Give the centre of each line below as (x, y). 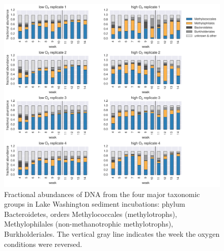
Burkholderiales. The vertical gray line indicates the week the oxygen (112, 233)
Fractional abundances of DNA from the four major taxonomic (102, 194)
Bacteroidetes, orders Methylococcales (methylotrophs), (91, 214)
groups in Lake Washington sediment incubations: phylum (95, 204)
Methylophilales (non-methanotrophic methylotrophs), (89, 224)
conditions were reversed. (43, 244)
